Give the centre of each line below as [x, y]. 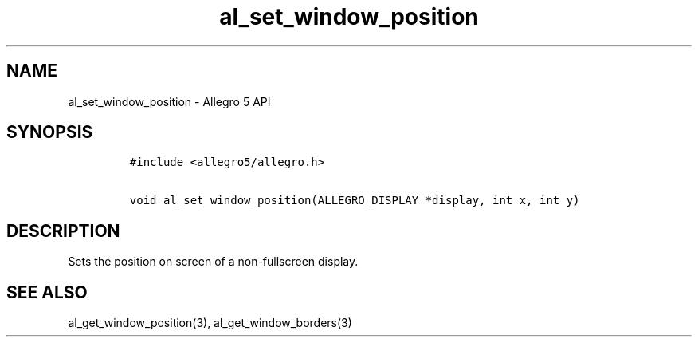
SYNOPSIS [50, 132]
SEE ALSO [47, 292]
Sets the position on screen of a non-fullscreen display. [213, 262]
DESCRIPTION [63, 231]
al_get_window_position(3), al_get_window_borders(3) [210, 323]
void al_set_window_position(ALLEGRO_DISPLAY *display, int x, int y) [355, 201]
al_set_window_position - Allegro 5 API [169, 101]
